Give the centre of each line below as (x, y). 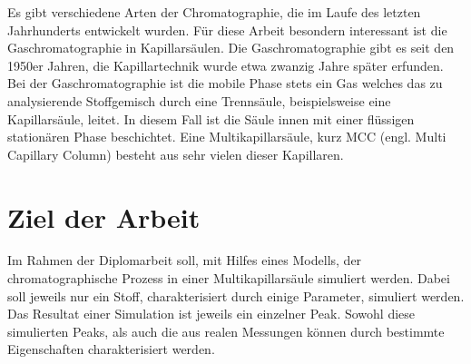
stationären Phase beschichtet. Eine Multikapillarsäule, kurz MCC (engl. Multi (227, 137)
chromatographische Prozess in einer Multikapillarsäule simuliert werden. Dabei (229, 278)
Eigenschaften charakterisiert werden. (111, 349)
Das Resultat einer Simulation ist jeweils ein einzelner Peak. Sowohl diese (211, 314)
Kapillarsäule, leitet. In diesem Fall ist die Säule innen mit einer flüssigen (211, 118)
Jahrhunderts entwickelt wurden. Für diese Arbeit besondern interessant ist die (227, 30)
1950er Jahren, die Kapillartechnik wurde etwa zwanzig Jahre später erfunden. (226, 65)
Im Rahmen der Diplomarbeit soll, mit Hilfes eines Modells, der (185, 260)
